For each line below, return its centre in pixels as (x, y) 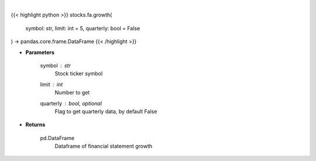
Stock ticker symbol (79, 73)
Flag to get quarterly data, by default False (106, 111)
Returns (35, 125)
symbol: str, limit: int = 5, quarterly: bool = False (83, 28)
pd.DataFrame (57, 138)
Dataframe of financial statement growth (104, 146)
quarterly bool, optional (71, 103)
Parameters (40, 52)
